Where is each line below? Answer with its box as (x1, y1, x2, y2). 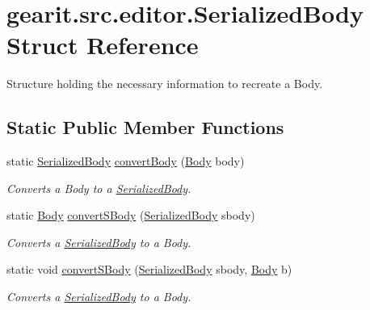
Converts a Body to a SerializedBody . (6, 179, 191, 196)
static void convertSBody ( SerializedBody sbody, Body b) (6, 261, 292, 278)
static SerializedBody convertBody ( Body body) (6, 153, 245, 170)
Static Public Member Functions (6, 115, 284, 140)
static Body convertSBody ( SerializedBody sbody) (6, 207, 255, 224)
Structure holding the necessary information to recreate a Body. (6, 75, 323, 92)
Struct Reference (6, 28, 199, 61)
